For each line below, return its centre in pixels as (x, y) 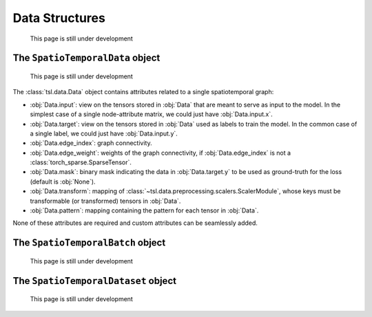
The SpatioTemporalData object (86, 58)
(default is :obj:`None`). (63, 182)
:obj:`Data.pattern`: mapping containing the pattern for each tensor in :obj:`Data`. (144, 210)
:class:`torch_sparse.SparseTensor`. (81, 162)
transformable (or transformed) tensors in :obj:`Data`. (105, 201)
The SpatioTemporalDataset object (95, 281)
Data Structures (59, 18)
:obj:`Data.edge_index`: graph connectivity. (91, 143)
